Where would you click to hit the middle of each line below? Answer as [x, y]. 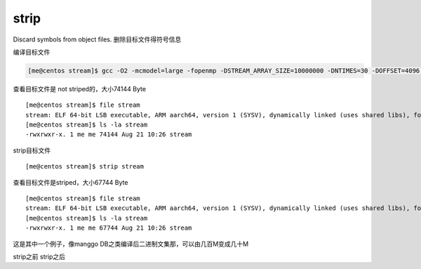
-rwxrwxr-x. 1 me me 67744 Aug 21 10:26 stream [109, 228]
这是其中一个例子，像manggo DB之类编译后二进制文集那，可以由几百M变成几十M [131, 244]
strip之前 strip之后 [39, 256]
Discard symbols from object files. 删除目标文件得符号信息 [97, 39]
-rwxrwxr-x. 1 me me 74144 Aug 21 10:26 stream [109, 134]
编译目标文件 [32, 52]
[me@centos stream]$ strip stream [85, 166]
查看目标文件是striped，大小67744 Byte [71, 182]
